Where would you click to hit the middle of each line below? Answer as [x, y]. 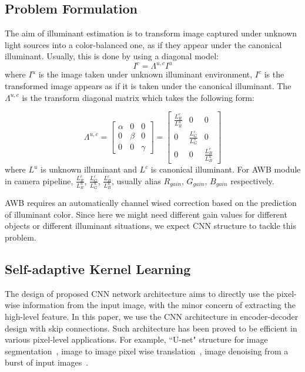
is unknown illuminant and [89, 169]
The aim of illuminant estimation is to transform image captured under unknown [151, 33]
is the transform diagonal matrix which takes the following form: [138, 97]
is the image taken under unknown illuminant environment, [145, 74]
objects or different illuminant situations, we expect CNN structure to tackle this [150, 226]
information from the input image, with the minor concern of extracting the [159, 305]
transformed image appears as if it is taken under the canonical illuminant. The [148, 86]
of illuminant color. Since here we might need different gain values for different [146, 214]
